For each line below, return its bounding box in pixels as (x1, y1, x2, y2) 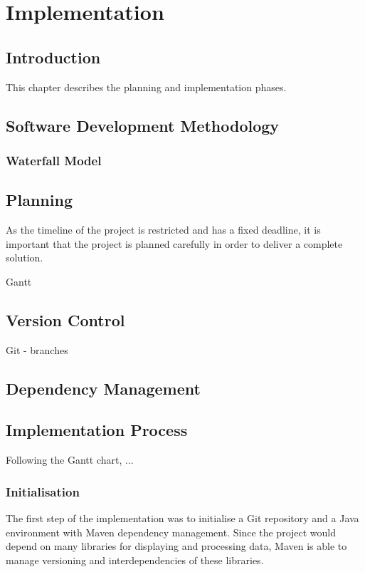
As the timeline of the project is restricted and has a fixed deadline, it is (6, 222, 321, 236)
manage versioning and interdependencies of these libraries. (6, 552, 264, 567)
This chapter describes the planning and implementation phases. (6, 79, 287, 94)
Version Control (6, 308, 125, 331)
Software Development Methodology (6, 114, 280, 136)
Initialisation (6, 482, 80, 500)
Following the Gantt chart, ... (6, 452, 134, 467)
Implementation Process (6, 419, 188, 441)
